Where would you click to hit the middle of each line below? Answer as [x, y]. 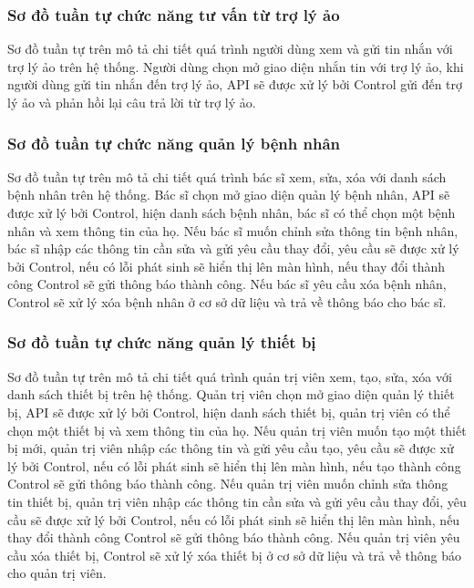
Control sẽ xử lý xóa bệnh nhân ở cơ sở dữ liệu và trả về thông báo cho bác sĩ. [227, 301]
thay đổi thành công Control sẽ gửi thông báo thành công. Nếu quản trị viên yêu [234, 537]
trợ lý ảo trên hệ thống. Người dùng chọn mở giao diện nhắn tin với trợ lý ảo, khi [236, 66]
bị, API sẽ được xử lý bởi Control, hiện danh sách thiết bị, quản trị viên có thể [229, 412]
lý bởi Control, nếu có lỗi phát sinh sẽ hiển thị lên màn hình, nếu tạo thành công [234, 465]
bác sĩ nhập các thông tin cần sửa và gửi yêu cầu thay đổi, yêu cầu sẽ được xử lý [233, 248]
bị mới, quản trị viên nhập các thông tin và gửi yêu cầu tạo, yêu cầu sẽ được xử [231, 448]
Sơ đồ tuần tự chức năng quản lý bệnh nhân [174, 143]
